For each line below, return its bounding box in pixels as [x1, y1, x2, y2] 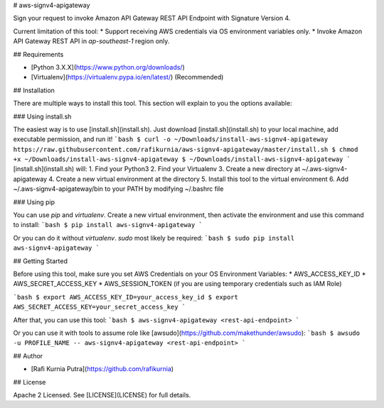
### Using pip [13, 197, 55, 206]
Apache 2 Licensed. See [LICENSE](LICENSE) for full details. [13, 390, 191, 399]
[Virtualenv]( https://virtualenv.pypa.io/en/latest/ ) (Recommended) [31, 73, 224, 82]
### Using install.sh [13, 112, 72, 121]
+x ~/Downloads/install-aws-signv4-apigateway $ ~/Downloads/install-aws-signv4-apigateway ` [13, 155, 351, 163]
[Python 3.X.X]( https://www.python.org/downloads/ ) [31, 62, 185, 71]
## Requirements [13, 50, 64, 58]
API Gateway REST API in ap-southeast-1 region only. [13, 37, 170, 45]
